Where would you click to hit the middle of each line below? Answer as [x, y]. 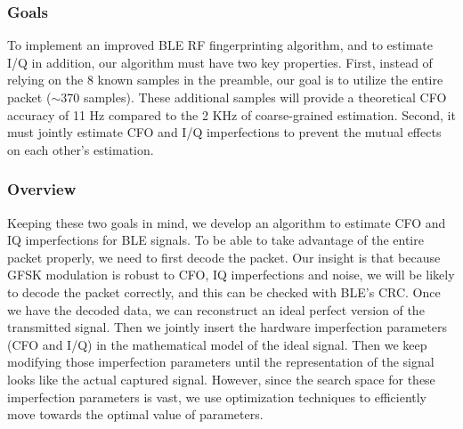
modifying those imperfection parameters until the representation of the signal [221, 362]
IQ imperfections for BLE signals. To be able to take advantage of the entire [215, 240]
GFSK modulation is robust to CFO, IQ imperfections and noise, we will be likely [231, 275]
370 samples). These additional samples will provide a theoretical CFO [254, 97]
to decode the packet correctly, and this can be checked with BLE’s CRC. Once [224, 291]
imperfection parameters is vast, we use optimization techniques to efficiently [217, 397]
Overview [42, 189]
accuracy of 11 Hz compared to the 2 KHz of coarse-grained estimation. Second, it [231, 114]
